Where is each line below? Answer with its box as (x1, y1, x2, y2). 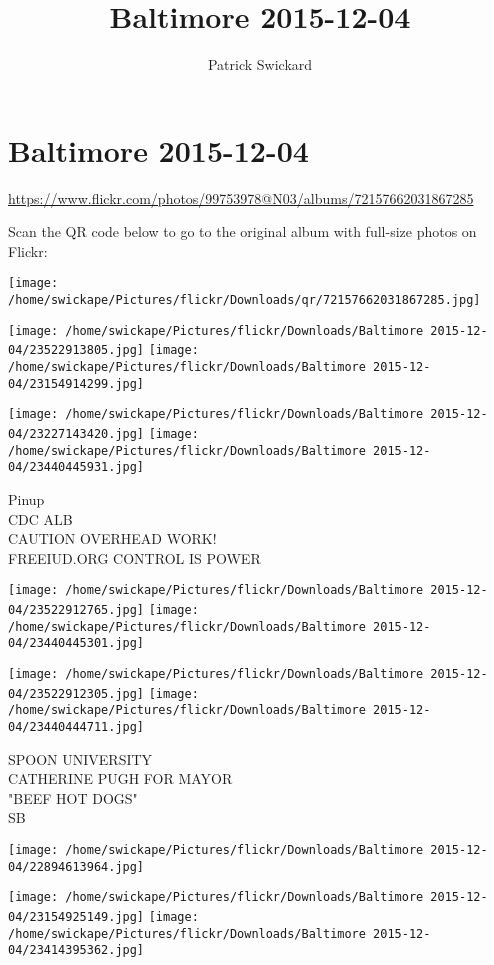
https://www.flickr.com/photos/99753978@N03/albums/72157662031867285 (8, 187, 474, 208)
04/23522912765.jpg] (8, 603, 145, 618)
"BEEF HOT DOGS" (8, 787, 138, 808)
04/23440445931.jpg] (8, 460, 145, 475)
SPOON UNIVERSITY (8, 748, 153, 769)
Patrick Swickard (207, 54, 313, 75)
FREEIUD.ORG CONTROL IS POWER (8, 547, 261, 568)
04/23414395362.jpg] (8, 943, 145, 958)
